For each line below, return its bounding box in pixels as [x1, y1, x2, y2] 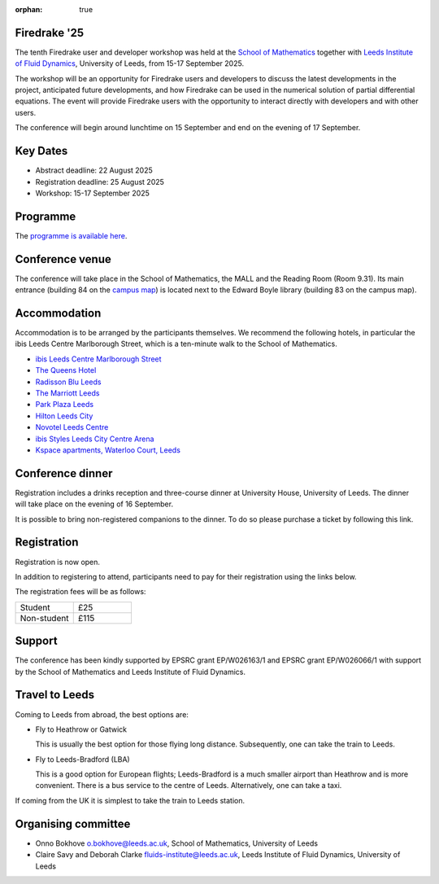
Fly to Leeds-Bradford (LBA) [35, 754, 130, 764]
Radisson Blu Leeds [35, 377, 102, 387]
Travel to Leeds [15, 688, 95, 702]
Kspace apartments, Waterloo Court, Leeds [35, 444, 180, 455]
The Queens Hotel [35, 365, 97, 375]
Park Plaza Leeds [35, 400, 93, 409]
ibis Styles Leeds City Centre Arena [35, 434, 154, 444]
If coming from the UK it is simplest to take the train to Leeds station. [15, 795, 246, 805]
